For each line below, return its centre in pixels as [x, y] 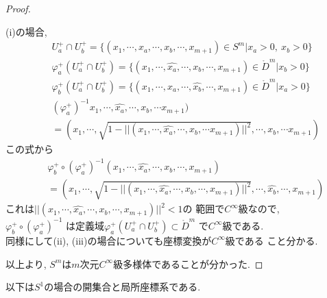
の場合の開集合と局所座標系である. [122, 287]
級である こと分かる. [271, 240]
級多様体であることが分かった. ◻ [188, 263]
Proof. [18, 8]
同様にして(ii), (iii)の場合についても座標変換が [109, 240]
